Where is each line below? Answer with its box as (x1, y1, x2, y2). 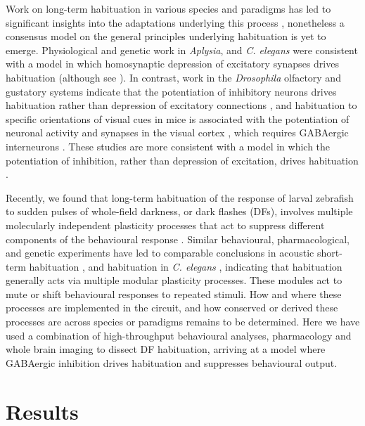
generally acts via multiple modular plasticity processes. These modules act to (6, 273, 342, 288)
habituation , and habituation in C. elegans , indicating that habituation (29, 259, 342, 273)
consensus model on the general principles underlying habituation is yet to (6, 29, 326, 44)
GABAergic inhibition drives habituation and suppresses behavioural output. (6, 355, 338, 370)
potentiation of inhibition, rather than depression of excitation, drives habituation (6, 153, 359, 167)
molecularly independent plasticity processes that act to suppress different (6, 217, 325, 232)
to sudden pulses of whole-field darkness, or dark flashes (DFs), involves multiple (6, 204, 353, 219)
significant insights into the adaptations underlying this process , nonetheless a (6, 15, 345, 30)
